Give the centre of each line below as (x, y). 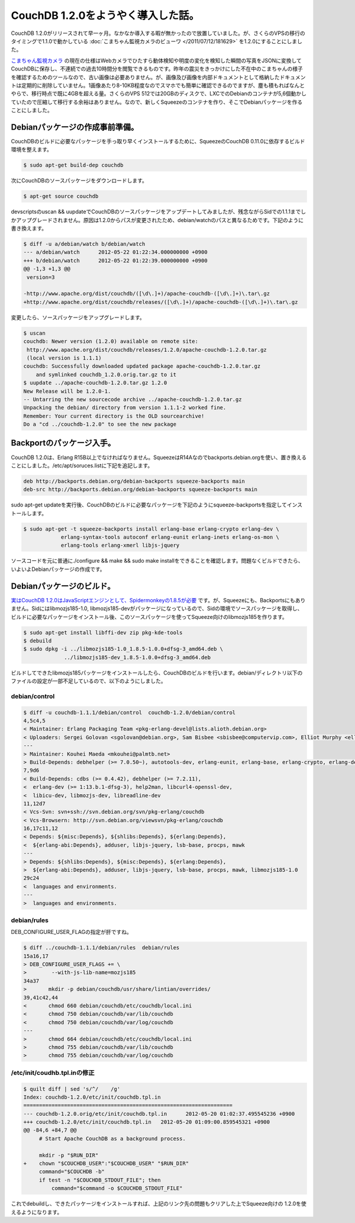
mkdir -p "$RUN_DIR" (69, 1155)
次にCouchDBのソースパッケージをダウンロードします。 (79, 181)
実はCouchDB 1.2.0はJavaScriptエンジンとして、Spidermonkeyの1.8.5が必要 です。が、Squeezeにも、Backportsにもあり (158, 600)
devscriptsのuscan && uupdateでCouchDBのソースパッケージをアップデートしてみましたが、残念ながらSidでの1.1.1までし (159, 212)
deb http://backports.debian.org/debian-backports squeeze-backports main (134, 481)
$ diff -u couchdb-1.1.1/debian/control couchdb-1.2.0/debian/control (130, 712)
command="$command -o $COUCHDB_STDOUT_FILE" (117, 1188)
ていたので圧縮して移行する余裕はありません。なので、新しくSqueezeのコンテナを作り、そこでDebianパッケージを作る (157, 102)
